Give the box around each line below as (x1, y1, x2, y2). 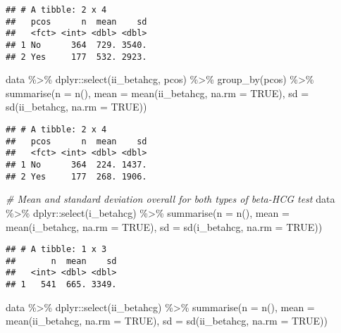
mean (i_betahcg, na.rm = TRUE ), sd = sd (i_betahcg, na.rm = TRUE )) (6, 219, 323, 234)
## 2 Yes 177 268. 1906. (6, 171, 147, 182)
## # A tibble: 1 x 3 (6, 244, 107, 255)
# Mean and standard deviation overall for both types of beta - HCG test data (6, 191, 335, 206)
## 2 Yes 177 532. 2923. (6, 51, 147, 62)
